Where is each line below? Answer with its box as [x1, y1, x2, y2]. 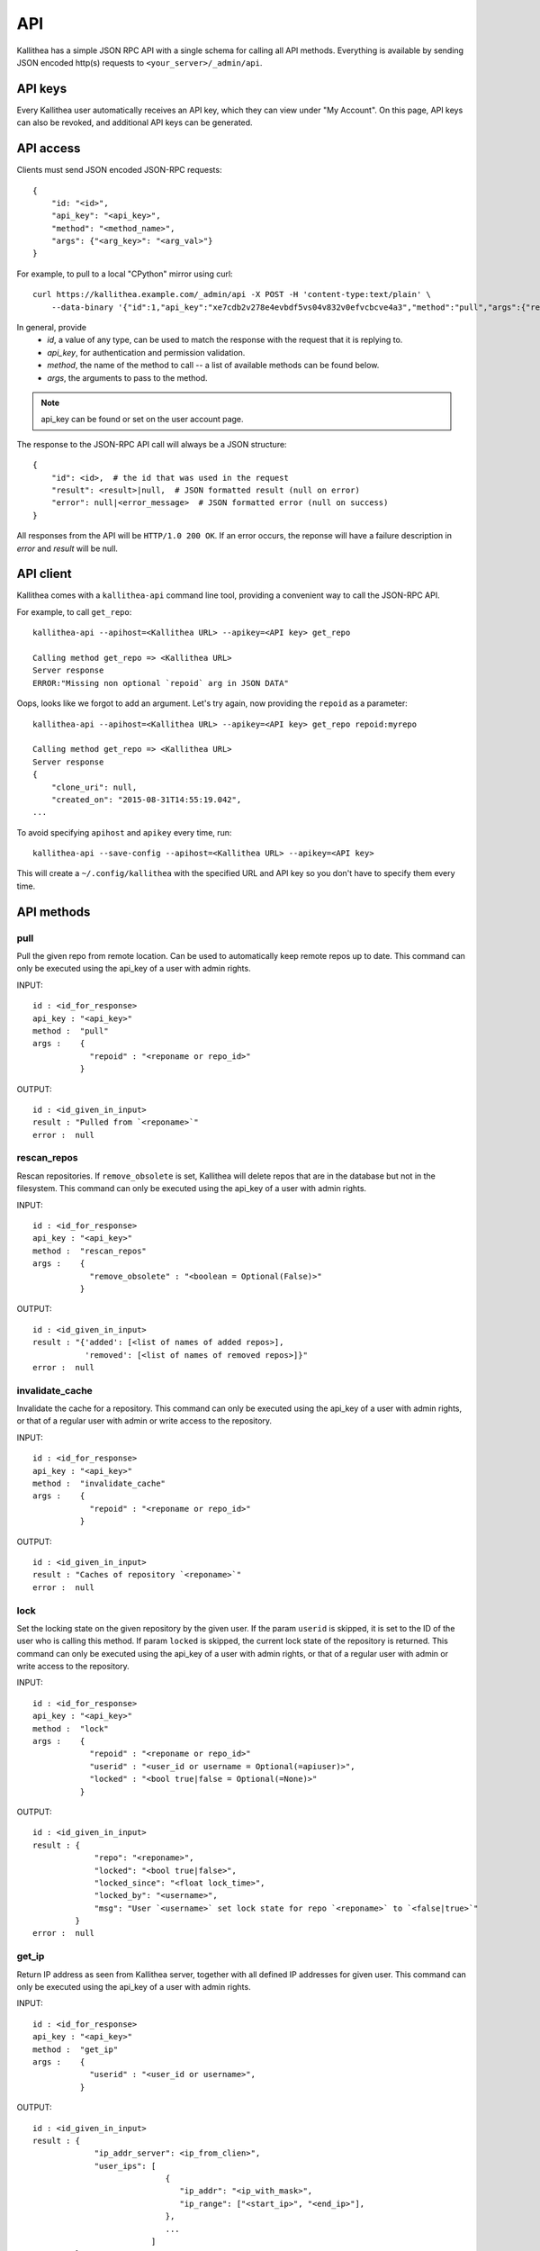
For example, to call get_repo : [16, 606, 132, 617]
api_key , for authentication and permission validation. [47, 347, 246, 357]
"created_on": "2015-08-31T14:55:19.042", [50, 794, 242, 805]
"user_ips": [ [94, 2161, 157, 2171]
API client [16, 566, 72, 582]
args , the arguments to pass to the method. [47, 372, 208, 383]
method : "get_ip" [32, 2044, 119, 2055]
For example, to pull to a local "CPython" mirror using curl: [16, 268, 233, 279]
